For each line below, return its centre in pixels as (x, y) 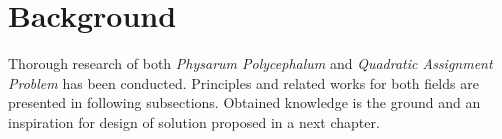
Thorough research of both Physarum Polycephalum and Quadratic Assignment (250, 63)
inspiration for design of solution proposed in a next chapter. (194, 121)
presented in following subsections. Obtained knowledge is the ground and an (244, 102)
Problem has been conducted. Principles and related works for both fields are (243, 82)
